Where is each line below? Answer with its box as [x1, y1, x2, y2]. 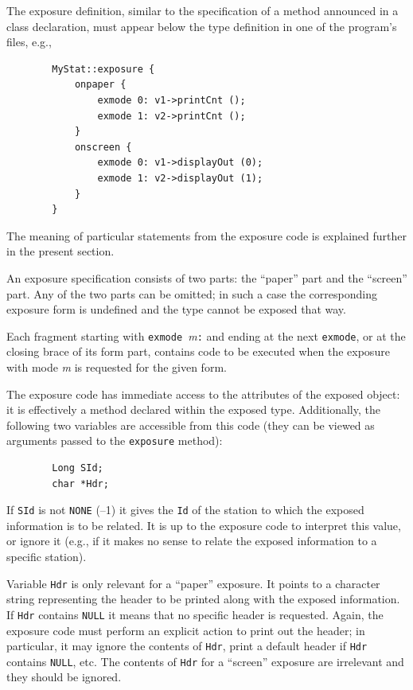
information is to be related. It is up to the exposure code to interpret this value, [6, 517, 401, 533]
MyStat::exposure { [52, 63, 155, 75]
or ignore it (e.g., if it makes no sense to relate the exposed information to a [6, 532, 377, 549]
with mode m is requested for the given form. [6, 358, 227, 375]
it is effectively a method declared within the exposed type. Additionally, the [6, 401, 380, 418]
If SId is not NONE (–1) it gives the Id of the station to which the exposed [6, 501, 364, 518]
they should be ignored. [6, 669, 122, 685]
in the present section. [6, 243, 115, 259]
